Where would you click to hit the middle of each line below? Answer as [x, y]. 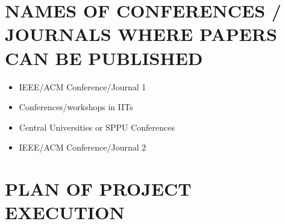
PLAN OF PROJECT [98, 189]
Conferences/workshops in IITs [76, 107]
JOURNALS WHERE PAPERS [141, 34]
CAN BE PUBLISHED [104, 58]
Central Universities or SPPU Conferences [97, 127]
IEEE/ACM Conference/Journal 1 [83, 86]
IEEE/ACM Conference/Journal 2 [83, 147]
